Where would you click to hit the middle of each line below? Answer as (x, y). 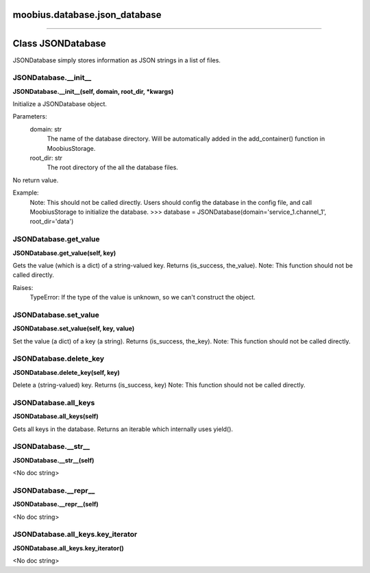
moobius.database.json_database (87, 15)
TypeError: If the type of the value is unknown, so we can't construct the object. (143, 297)
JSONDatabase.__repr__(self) (56, 504)
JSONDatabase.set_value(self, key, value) (74, 328)
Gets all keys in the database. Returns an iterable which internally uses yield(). (123, 429)
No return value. (36, 180)
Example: (26, 193)
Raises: (23, 287)
